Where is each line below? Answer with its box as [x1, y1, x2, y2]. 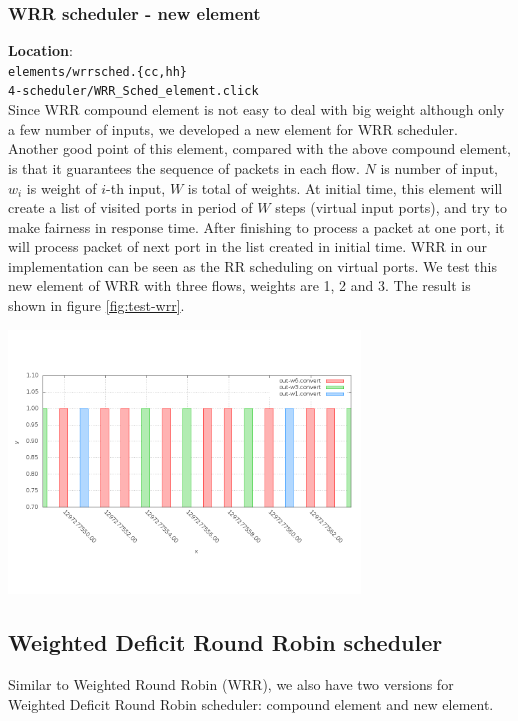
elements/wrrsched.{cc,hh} [8, 64, 187, 79]
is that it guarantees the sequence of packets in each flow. [8, 157, 360, 178]
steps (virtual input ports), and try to [275, 197, 507, 218]
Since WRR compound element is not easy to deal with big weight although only [8, 99, 505, 120]
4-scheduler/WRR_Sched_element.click [8, 84, 259, 99]
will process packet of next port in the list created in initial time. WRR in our [8, 236, 488, 257]
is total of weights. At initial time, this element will [187, 177, 503, 198]
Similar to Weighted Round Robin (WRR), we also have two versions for [8, 674, 454, 695]
